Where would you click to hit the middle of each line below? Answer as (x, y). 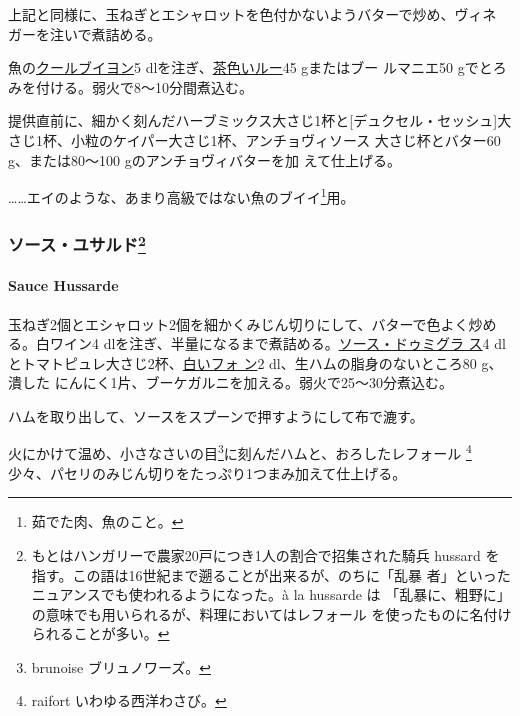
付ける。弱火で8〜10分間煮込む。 (144, 86)
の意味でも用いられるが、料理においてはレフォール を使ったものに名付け (271, 613)
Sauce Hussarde (63, 285)
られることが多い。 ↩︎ (100, 633)
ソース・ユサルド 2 (77, 243)
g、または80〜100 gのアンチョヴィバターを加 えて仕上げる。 (205, 159)
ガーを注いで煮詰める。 (85, 33)
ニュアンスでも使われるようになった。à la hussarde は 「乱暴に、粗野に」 (271, 594)
